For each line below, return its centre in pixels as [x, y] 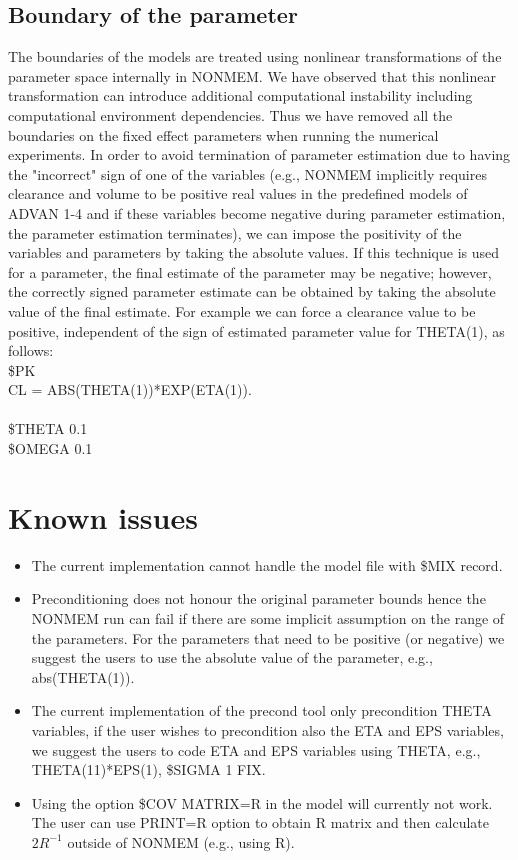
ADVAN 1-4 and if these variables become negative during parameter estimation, [257, 212]
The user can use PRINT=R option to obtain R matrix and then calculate [260, 822]
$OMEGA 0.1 [50, 448]
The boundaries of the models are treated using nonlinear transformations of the [255, 56]
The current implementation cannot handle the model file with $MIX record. [267, 564]
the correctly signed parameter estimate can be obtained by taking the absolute [252, 291]
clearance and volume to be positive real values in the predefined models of [238, 193]
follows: [31, 350]
